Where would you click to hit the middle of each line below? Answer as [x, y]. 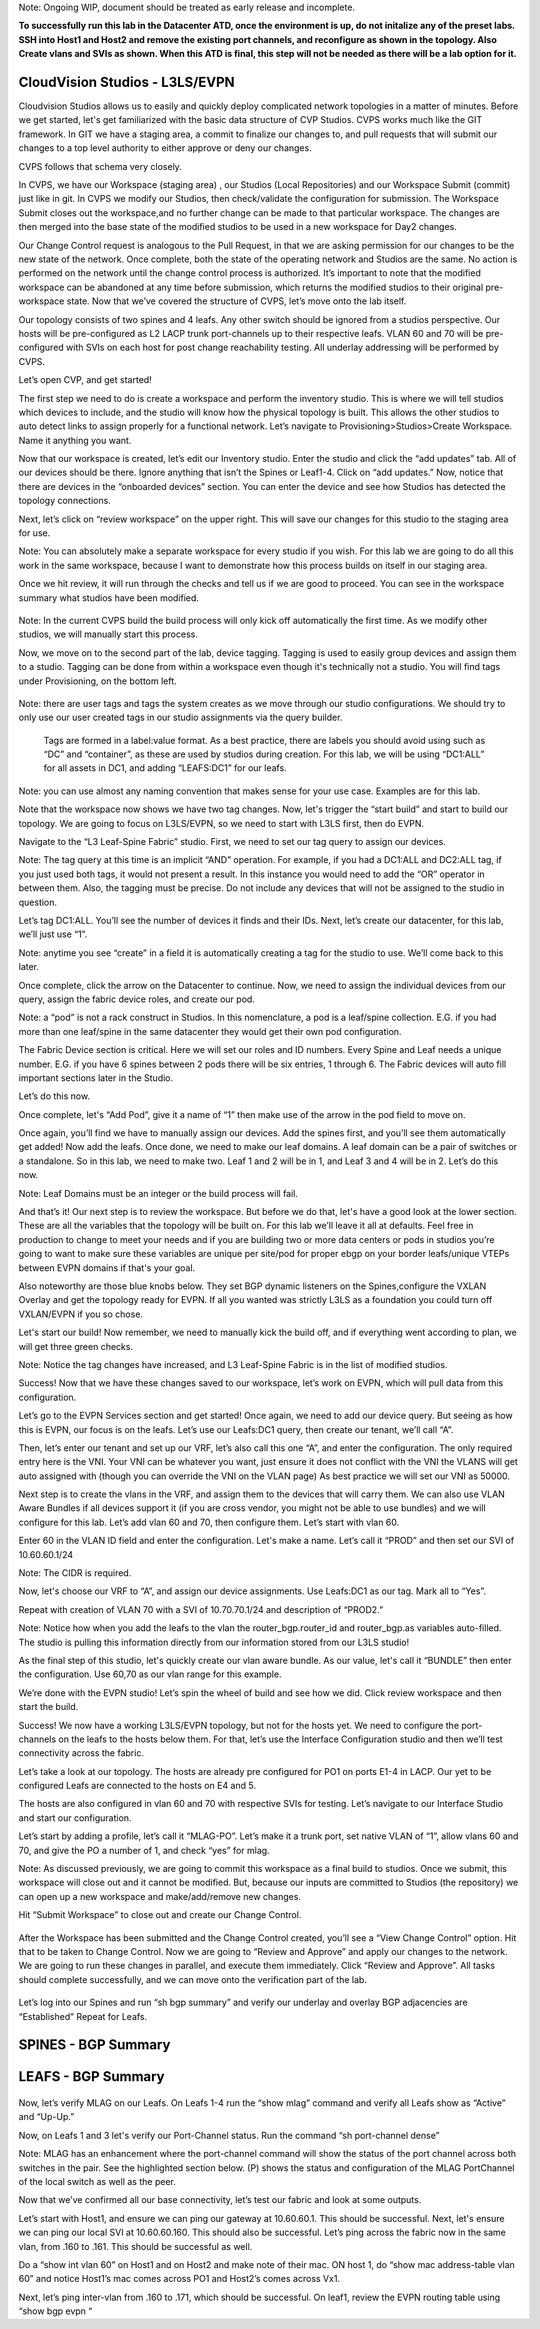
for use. [34, 533]
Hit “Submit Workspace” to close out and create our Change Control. [160, 1915]
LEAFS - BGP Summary [91, 2076]
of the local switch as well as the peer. [97, 2181]
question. [38, 902]
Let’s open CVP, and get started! [85, 380]
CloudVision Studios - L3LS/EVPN [126, 81]
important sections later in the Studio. [96, 1077]
